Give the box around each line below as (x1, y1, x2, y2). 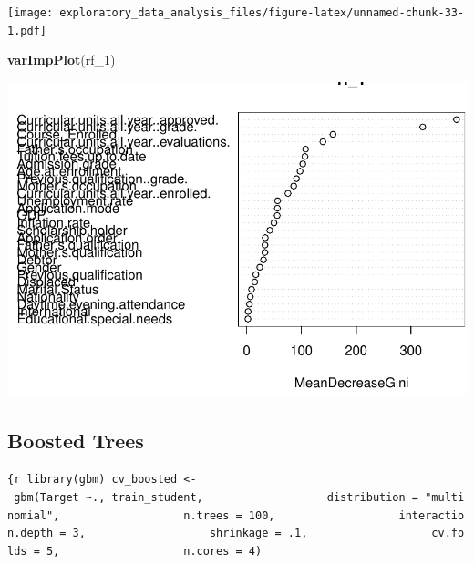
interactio (398, 508, 465, 522)
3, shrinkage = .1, (72, 527, 308, 540)
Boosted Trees (7, 426, 144, 454)
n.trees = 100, (183, 508, 275, 522)
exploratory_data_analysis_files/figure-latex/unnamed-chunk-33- (59, 6, 465, 19)
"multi (425, 490, 465, 504)
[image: (7, 6, 54, 19)
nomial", (7, 508, 60, 522)
